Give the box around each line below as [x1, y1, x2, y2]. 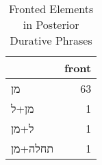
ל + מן [11, 120, 34, 136]
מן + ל [11, 100, 34, 116]
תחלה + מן [11, 140, 53, 156]
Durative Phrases [10, 32, 92, 48]
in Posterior [23, 16, 79, 32]
